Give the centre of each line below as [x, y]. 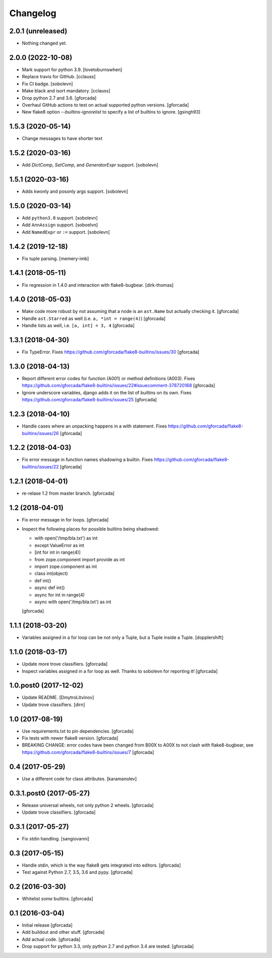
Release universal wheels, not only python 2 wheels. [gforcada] [88, 805]
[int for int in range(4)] [57, 552]
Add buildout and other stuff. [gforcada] [63, 932]
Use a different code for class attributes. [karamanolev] [79, 779]
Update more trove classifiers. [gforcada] [65, 664]
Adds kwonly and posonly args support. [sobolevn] [75, 191]
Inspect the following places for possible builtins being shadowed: [90, 529]
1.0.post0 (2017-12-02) [46, 686]
